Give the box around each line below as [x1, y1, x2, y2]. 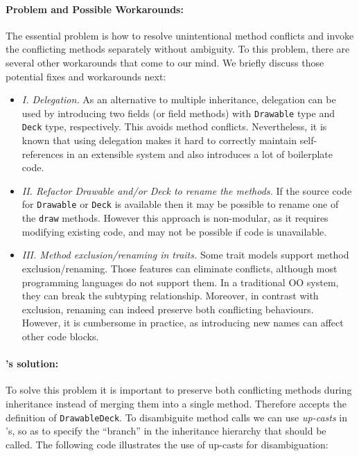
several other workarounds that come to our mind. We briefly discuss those [6, 55, 324, 69]
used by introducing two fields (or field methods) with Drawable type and [21, 105, 335, 120]
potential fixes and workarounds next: [6, 69, 166, 83]
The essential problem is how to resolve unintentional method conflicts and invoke [6, 28, 354, 42]
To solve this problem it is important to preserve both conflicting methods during [6, 383, 352, 397]
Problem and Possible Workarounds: [6, 1, 184, 16]
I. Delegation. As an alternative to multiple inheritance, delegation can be [21, 92, 336, 107]
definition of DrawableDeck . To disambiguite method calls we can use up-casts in [6, 410, 347, 424]
